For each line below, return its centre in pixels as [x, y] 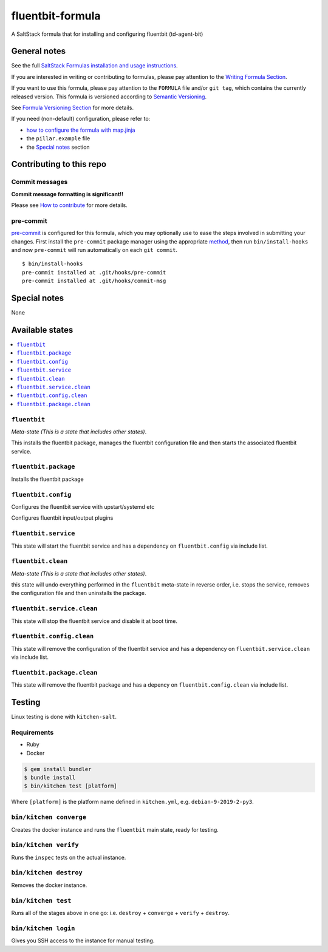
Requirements [32, 732]
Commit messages [39, 182]
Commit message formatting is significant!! [67, 194]
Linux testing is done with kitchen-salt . [64, 717]
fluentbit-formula [56, 16]
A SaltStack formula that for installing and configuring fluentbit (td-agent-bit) [107, 34]
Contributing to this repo [59, 164]
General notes [39, 51]
